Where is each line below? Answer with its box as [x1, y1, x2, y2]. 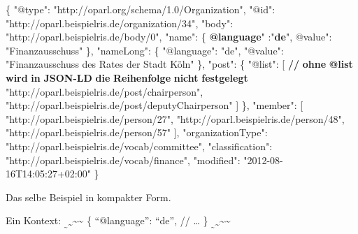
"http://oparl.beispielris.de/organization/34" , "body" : [6, 15, 234, 30]
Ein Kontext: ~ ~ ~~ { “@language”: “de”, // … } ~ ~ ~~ [6, 213, 231, 232]
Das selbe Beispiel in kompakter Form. [6, 189, 171, 204]
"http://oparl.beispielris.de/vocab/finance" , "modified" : [6, 152, 241, 167]
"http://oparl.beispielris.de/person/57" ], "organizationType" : [6, 125, 268, 140]
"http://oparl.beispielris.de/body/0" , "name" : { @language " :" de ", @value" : [6, 29, 332, 44]
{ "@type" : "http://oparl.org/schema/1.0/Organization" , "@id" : [6, 2, 275, 16]
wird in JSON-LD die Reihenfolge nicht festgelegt [6, 70, 248, 85]
